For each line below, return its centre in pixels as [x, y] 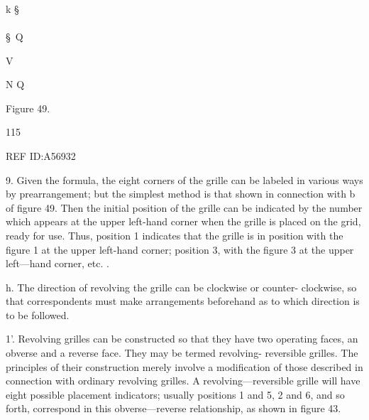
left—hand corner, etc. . [57, 263]
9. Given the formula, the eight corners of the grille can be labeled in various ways [184, 179]
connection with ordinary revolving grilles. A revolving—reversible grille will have [183, 381]
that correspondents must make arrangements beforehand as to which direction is [183, 301]
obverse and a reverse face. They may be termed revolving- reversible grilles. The [182, 353]
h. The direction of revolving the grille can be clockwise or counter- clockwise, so [181, 287]
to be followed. [38, 314]
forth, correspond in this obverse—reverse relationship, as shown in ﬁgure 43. [174, 408]
